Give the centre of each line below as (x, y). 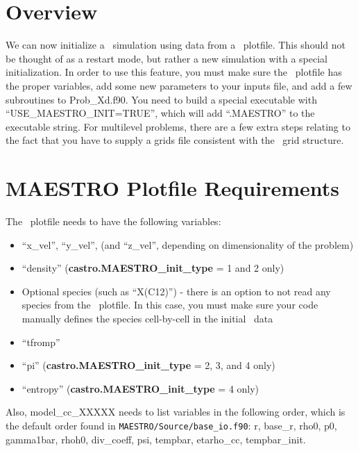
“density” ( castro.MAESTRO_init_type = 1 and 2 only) (153, 268)
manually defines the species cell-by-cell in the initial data (147, 318)
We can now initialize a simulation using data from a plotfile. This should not (176, 45)
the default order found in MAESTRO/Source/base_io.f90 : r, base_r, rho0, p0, (171, 425)
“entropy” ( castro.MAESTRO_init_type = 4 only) (140, 388)
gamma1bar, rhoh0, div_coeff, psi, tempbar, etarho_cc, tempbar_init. (156, 439)
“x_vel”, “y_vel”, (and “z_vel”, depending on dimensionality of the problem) (188, 244)
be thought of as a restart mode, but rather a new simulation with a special (167, 58)
